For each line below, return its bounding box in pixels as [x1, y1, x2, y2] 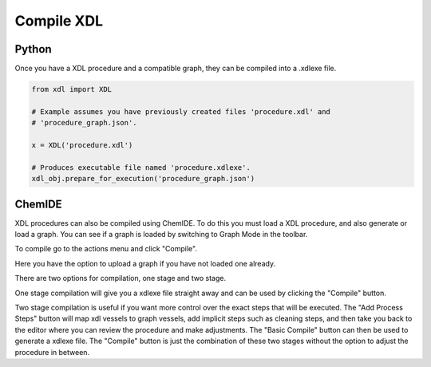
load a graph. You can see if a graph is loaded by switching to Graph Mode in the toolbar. [14, 230, 308, 239]
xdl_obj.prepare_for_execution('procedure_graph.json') [31, 174, 255, 183]
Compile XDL [14, 12, 104, 30]
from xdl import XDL [31, 85, 112, 94]
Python [14, 42, 52, 56]
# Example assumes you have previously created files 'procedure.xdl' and [31, 107, 331, 116]
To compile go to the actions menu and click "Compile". [14, 244, 197, 254]
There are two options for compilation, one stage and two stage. [14, 274, 227, 283]
